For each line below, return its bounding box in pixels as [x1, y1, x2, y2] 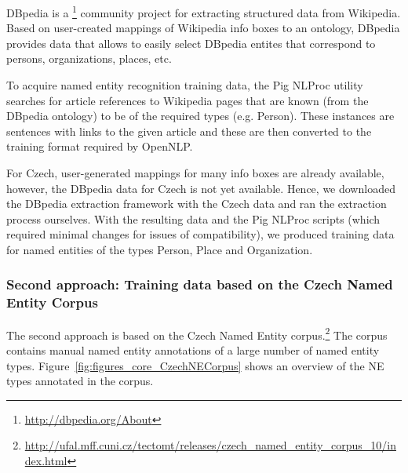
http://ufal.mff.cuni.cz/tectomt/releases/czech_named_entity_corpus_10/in [24, 437, 396, 453]
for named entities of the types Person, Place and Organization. [6, 241, 313, 257]
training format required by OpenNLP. [6, 138, 193, 155]
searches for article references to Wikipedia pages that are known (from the [6, 92, 369, 108]
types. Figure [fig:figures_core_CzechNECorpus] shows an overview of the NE [6, 357, 384, 373]
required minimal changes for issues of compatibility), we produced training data [6, 226, 395, 242]
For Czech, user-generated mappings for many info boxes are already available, [6, 165, 384, 180]
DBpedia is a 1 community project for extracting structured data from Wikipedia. [6, 2, 401, 20]
